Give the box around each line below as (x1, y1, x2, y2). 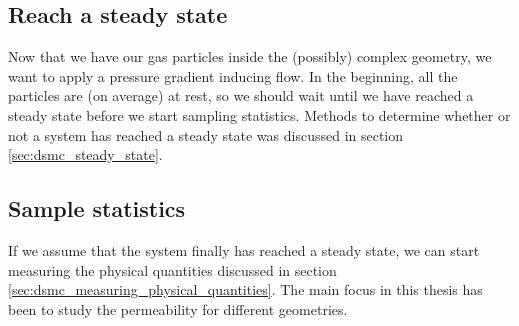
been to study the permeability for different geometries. (8, 298, 348, 319)
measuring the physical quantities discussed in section (8, 259, 337, 280)
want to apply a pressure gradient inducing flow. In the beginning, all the (8, 65, 458, 86)
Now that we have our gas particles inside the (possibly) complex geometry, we (8, 46, 492, 67)
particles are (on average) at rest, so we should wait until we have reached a (8, 85, 474, 106)
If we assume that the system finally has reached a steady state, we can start (8, 239, 480, 260)
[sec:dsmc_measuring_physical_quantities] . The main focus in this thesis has (8, 279, 483, 300)
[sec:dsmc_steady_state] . (8, 144, 163, 165)
